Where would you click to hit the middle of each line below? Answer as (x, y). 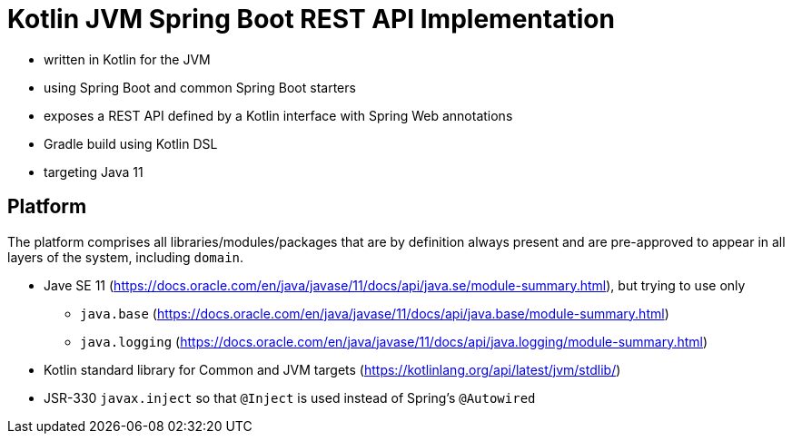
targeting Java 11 (94, 171)
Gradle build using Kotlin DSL (131, 143)
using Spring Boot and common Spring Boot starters (200, 87)
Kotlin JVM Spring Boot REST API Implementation (311, 19)
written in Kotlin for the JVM (127, 59)
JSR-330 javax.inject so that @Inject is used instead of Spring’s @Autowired (290, 397)
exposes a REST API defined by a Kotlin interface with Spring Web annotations (278, 115)
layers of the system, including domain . (126, 257)
